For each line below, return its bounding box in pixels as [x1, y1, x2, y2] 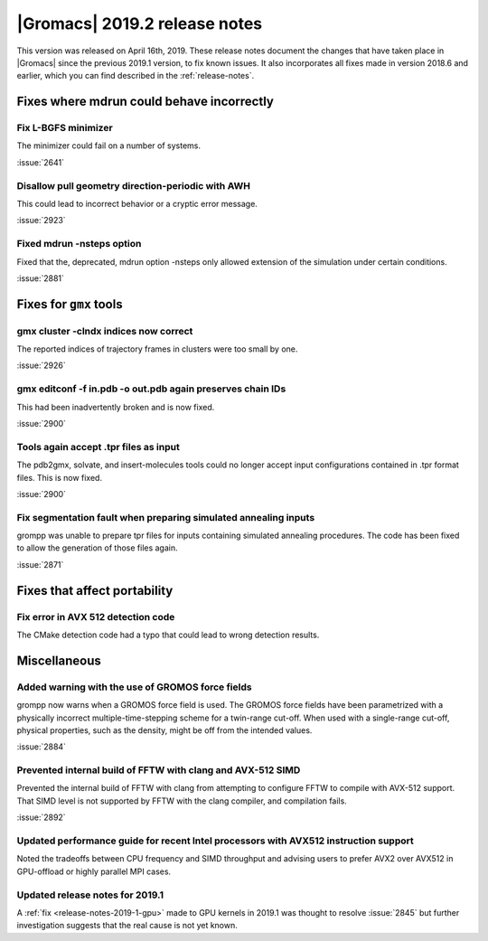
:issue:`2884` [16, 741, 67, 752]
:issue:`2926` [16, 360, 67, 371]
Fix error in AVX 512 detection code [16, 610, 175, 623]
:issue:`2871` [16, 559, 64, 569]
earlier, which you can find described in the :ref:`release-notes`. [16, 71, 255, 81]
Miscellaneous [16, 653, 101, 668]
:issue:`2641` [16, 156, 65, 167]
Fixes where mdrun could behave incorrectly [16, 94, 275, 109]
